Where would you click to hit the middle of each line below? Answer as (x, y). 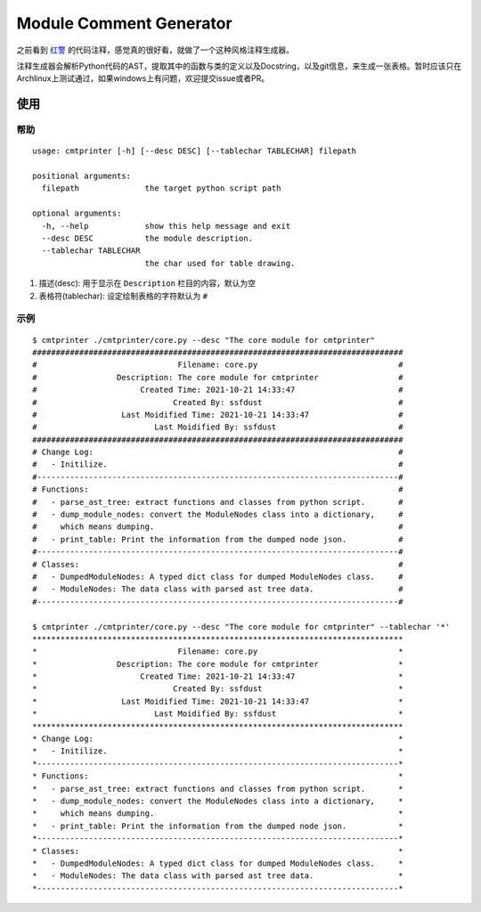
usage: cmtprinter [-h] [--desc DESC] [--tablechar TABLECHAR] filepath (194, 151)
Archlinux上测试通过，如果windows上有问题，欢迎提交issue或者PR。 (143, 78)
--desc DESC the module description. (147, 239)
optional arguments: (77, 213)
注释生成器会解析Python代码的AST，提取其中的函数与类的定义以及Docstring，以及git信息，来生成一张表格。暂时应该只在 (239, 66)
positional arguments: (82, 176)
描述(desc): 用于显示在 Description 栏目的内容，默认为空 (147, 283)
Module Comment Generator (124, 23)
